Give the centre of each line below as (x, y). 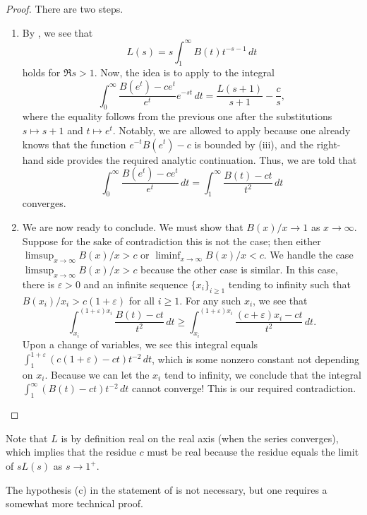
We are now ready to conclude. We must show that (133, 226)
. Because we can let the (97, 374)
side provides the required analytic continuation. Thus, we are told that (202, 159)
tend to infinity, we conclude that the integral (263, 374)
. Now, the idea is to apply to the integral (184, 72)
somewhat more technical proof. (74, 503)
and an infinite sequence (136, 284)
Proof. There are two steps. (65, 8)
